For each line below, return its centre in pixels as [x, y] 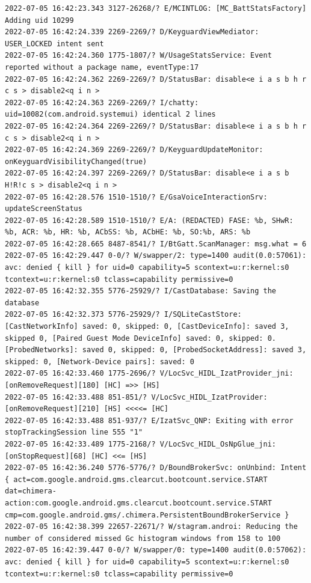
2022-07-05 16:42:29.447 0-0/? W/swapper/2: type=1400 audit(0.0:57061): [156, 256]
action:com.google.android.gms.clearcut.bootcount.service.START [138, 503]
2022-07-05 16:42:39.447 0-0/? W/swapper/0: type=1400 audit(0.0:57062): [156, 550]
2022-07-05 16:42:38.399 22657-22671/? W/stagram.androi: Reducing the [151, 527]
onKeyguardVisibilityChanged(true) [76, 161]
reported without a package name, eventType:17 [102, 67]
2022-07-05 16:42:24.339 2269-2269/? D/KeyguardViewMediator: [132, 32]
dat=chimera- [31, 491]
